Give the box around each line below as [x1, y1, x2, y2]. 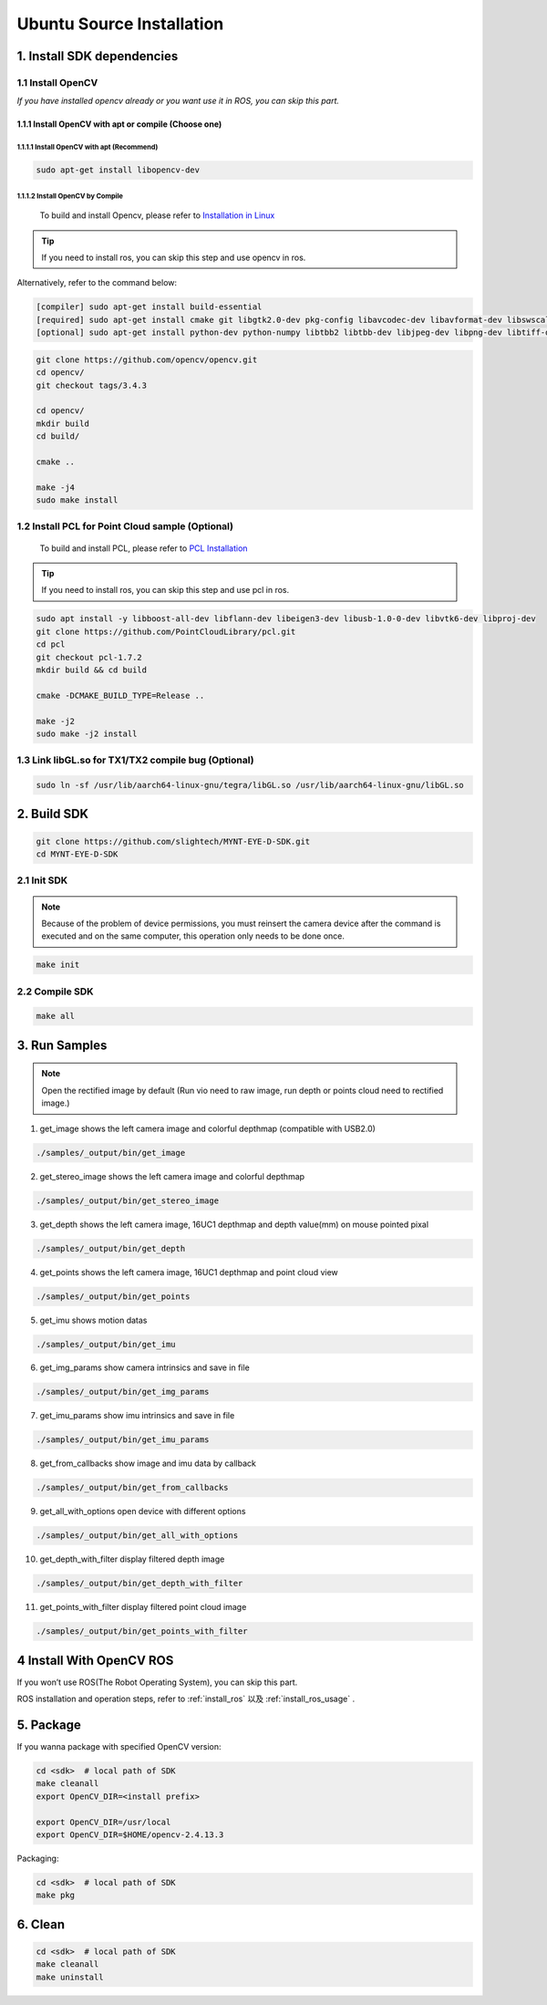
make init [36, 960, 80, 971]
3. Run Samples [16, 1037, 108, 1053]
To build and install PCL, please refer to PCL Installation [39, 543, 248, 554]
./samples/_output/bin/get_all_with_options [36, 1531, 239, 1541]
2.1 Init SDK [16, 874, 68, 887]
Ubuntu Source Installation [16, 14, 224, 34]
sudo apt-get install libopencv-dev [36, 165, 201, 175]
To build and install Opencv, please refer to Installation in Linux [39, 210, 275, 221]
